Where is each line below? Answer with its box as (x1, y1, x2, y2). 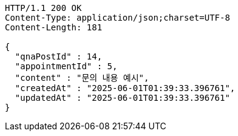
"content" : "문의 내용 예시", (15, 73, 149, 83)
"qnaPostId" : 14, (15, 52, 103, 61)
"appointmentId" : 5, (15, 61, 118, 71)
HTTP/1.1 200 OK (5, 3, 82, 13)
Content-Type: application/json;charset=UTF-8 (5, 13, 230, 22)
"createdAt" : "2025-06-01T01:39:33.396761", (15, 83, 236, 93)
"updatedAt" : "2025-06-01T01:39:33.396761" (15, 93, 230, 103)
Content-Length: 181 (5, 22, 103, 32)
